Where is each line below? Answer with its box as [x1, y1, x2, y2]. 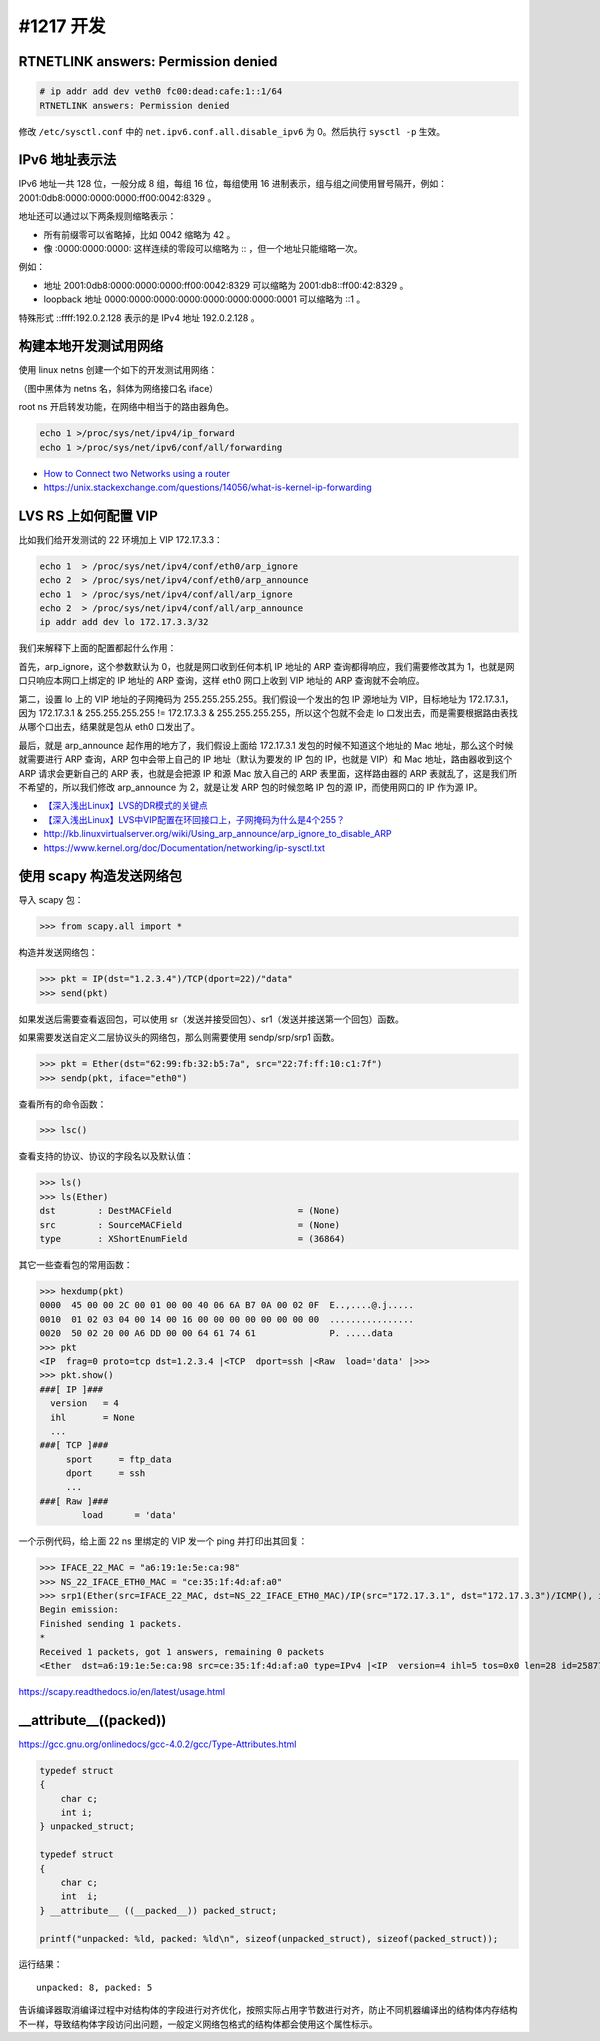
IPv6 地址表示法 [18, 151, 117, 169]
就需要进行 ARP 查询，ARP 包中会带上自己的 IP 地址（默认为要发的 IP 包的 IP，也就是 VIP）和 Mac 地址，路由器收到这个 [18, 753, 513, 765]
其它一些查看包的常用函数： [18, 1259, 133, 1270]
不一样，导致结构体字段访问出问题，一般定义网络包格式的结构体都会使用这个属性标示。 [18, 2018, 378, 2030]
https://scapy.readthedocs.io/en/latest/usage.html [18, 1685, 225, 1697]
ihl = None [50, 1411, 135, 1423]
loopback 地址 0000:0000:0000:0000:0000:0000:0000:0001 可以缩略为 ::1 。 [43, 293, 366, 305]
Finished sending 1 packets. [39, 1618, 183, 1629]
